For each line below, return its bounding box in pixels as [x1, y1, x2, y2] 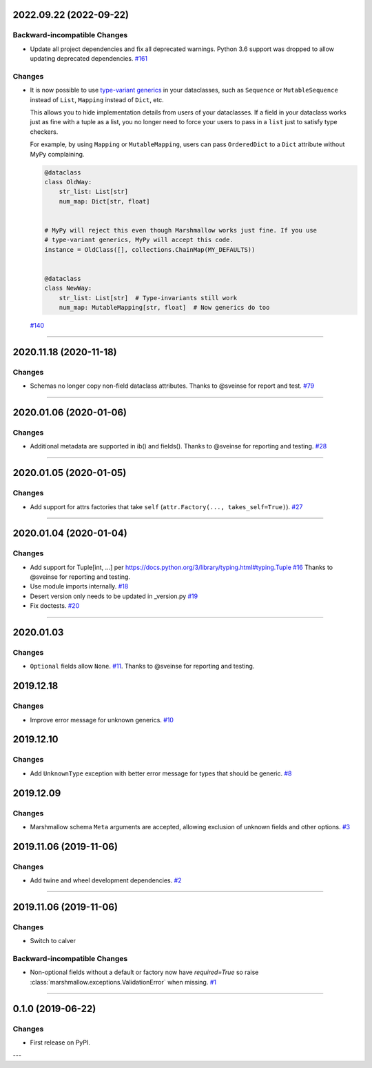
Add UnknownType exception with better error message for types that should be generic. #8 [30, 769, 292, 778]
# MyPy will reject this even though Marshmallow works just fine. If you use [44, 226, 317, 234]
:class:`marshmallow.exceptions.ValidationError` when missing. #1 [30, 978, 217, 986]
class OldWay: [44, 178, 92, 186]
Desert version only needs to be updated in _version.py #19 [30, 592, 198, 600]
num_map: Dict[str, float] [59, 197, 151, 205]
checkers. [30, 128, 59, 136]
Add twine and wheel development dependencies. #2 [30, 876, 182, 884]
